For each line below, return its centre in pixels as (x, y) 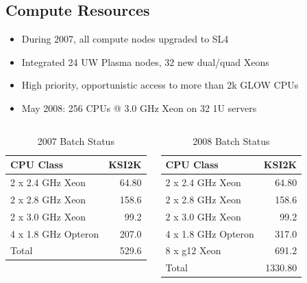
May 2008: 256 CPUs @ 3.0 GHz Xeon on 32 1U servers (139, 107)
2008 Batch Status (231, 140)
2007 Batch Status (76, 140)
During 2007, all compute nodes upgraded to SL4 (125, 39)
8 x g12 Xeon (193, 250)
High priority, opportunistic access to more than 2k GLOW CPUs (160, 85)
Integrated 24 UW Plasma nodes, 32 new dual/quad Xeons (145, 61)
